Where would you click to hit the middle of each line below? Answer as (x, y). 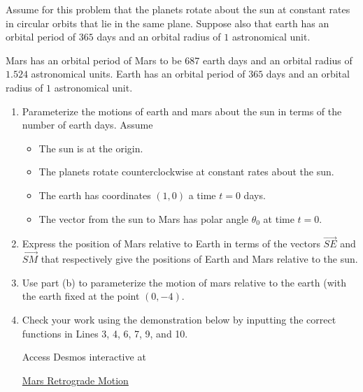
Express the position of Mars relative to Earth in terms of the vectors (171, 244)
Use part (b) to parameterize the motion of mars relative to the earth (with (184, 282)
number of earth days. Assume (87, 125)
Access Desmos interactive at (84, 357)
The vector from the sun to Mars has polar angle (144, 218)
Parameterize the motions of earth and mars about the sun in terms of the (182, 111)
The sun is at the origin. (91, 148)
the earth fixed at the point (81, 296)
